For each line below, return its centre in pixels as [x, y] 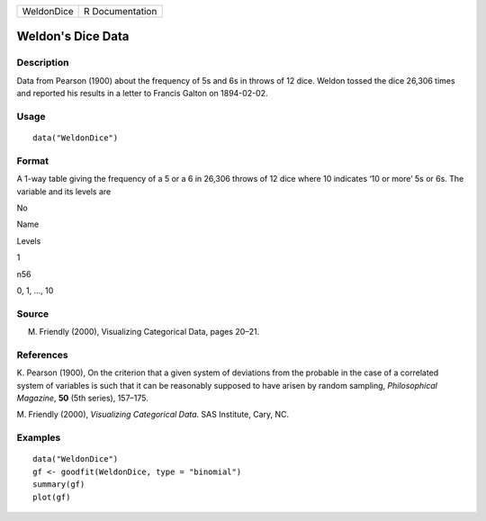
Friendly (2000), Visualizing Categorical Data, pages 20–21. [149, 332]
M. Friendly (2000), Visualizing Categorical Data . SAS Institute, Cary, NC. [153, 415]
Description [43, 63]
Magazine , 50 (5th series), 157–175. [82, 398]
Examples [39, 438]
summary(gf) [59, 485]
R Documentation [121, 11]
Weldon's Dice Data [73, 36]
